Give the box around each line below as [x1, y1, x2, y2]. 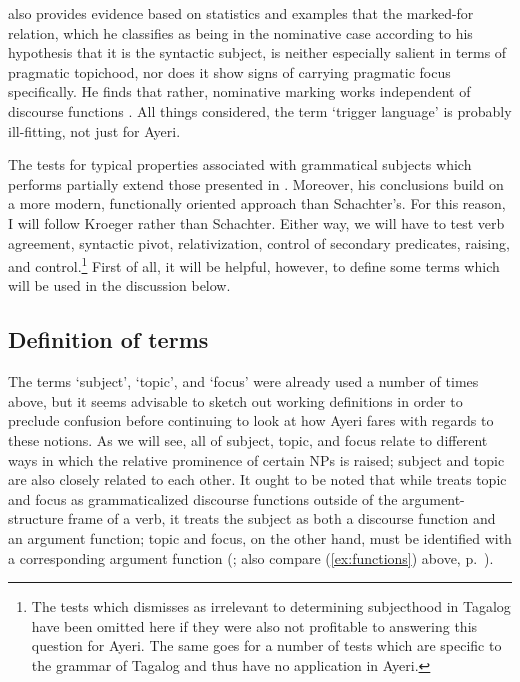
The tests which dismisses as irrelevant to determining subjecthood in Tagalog [31, 596, 511, 617]
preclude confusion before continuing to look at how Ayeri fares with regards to [8, 410, 494, 431]
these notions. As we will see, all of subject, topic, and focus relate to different [8, 429, 488, 450]
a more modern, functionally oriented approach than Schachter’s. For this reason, [8, 193, 506, 214]
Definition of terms [8, 324, 209, 355]
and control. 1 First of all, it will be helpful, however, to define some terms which [8, 253, 500, 276]
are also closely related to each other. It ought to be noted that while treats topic [8, 469, 507, 490]
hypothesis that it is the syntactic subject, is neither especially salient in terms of [8, 42, 507, 63]
